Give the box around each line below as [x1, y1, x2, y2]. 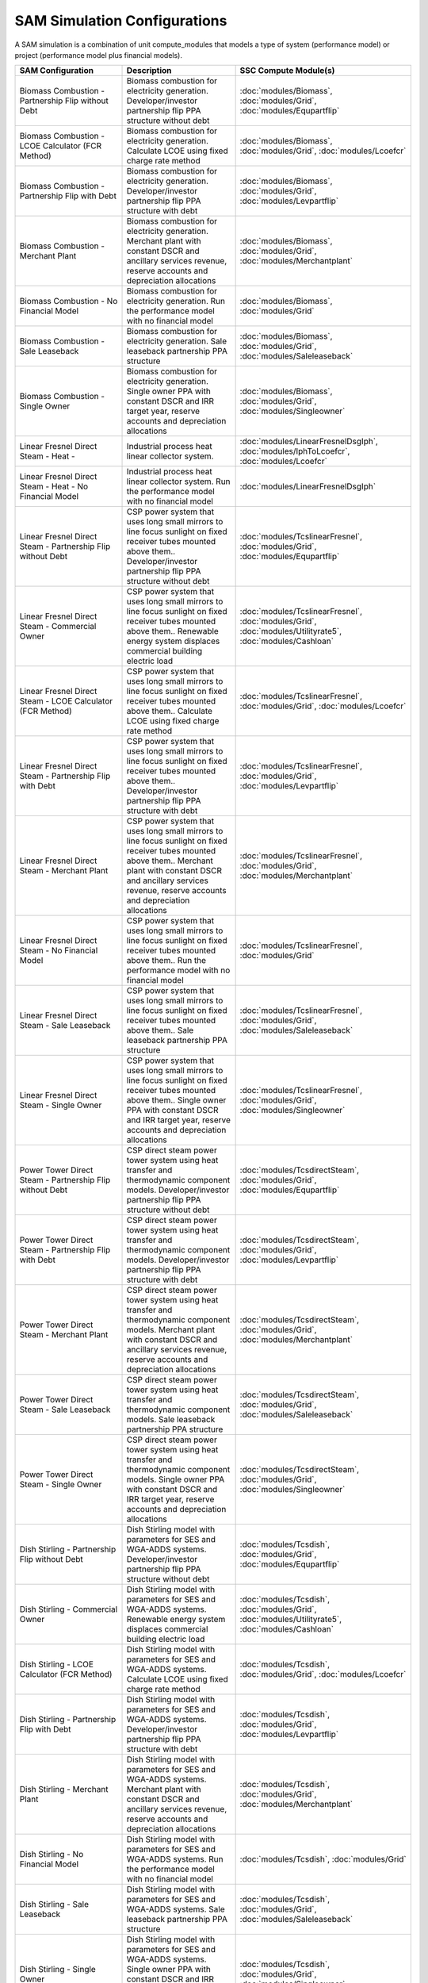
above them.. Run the [126, 955, 206, 966]
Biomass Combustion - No [19, 296, 118, 307]
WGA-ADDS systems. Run [126, 1854, 224, 1865]
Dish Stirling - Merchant [19, 1784, 109, 1795]
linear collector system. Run [126, 476, 231, 487]
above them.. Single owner [126, 1095, 227, 1106]
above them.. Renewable [126, 626, 220, 637]
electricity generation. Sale [126, 336, 227, 347]
